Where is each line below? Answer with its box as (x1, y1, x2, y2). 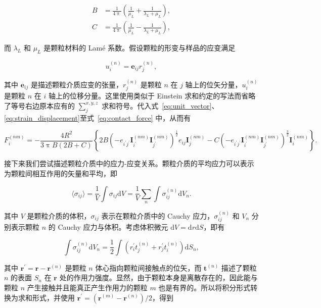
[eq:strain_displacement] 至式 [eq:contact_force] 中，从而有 (4, 112, 191, 123)
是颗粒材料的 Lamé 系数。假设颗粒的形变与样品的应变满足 (43, 42, 236, 53)
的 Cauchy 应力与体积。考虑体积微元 (48, 222, 168, 232)
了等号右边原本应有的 (4, 100, 75, 111)
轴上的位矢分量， (185, 79, 242, 89)
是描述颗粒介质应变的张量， (30, 79, 123, 89)
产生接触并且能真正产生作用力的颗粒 (27, 282, 148, 292)
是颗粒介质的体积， (27, 210, 91, 221)
